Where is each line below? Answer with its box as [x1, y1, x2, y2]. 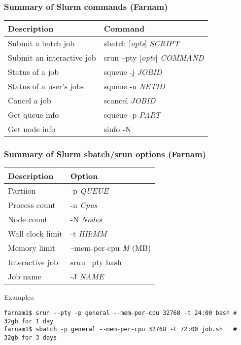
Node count [8, 213, 48, 225]
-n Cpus [70, 199, 98, 211]
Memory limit [8, 242, 56, 254]
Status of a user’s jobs [8, 80, 84, 92]
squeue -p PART [103, 109, 161, 121]
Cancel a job [8, 95, 51, 106]
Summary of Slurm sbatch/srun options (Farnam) [4, 148, 206, 160]
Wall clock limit [8, 228, 63, 240]
